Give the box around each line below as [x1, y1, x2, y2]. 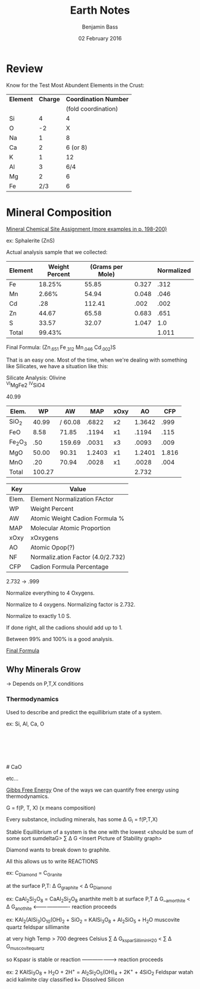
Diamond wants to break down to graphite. [6, 846, 111, 853]
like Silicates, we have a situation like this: [6, 363, 109, 370]
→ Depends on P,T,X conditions [6, 680, 84, 687]
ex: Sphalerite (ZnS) [6, 237, 55, 244]
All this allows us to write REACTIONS [6, 858, 98, 865]
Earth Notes [70, 4, 130, 17]
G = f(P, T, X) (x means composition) [6, 804, 96, 811]
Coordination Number [65, 95, 129, 103]
